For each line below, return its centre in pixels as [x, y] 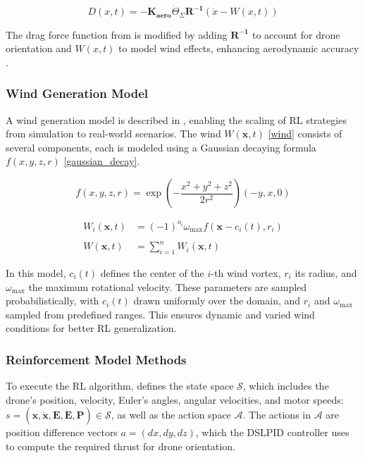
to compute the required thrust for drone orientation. [120, 446]
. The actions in [277, 415]
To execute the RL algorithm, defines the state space [120, 386]
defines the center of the [152, 272]
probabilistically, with [52, 301]
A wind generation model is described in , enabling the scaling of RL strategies [176, 119]
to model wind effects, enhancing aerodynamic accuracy [239, 48]
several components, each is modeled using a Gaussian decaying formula [161, 147]
